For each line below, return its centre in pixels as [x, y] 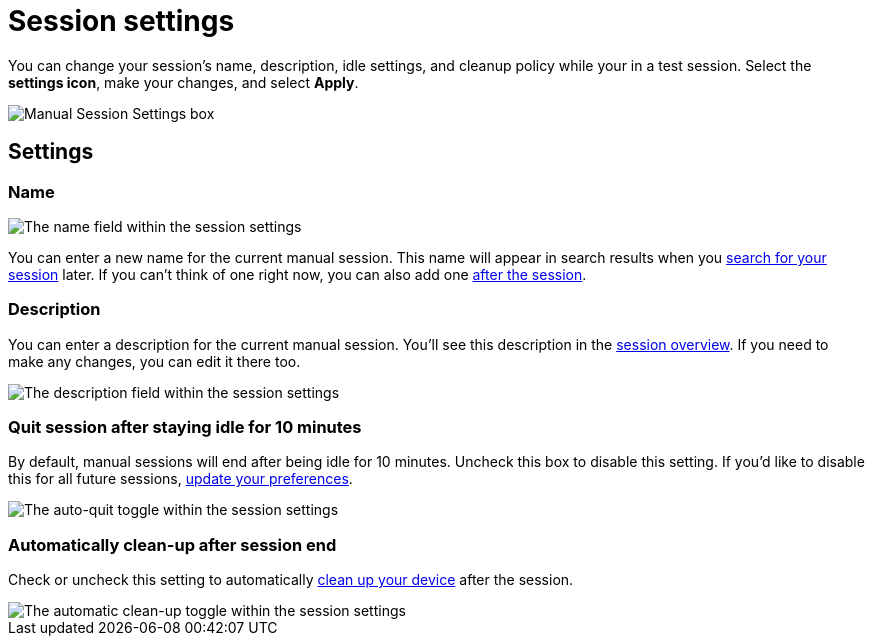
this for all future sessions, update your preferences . [180, 479]
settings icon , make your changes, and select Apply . [183, 82]
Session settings [121, 21]
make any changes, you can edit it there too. [154, 361]
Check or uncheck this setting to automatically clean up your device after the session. [291, 580]
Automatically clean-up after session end [172, 544]
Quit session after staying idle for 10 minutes [185, 427]
